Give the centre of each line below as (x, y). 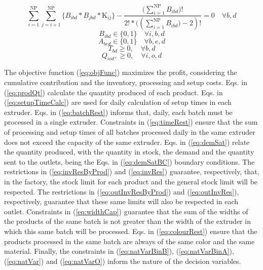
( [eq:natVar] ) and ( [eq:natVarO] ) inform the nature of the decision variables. (123, 261)
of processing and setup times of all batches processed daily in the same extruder (130, 131)
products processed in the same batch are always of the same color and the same (129, 241)
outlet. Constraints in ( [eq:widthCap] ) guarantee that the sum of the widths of (126, 211)
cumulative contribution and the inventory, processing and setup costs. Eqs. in (126, 82)
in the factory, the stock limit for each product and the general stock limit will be (131, 181)
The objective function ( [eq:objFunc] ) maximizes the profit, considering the (121, 72)
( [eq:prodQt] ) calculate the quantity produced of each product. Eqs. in (114, 92)
